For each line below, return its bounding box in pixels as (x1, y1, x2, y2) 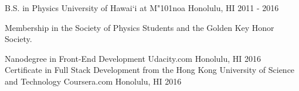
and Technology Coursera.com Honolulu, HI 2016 (5, 75, 182, 87)
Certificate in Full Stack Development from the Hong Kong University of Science (5, 64, 295, 76)
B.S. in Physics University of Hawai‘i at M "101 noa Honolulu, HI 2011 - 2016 (5, 2, 279, 13)
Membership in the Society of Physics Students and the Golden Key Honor (5, 21, 274, 33)
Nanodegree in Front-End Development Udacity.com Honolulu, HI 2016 (5, 52, 261, 64)
